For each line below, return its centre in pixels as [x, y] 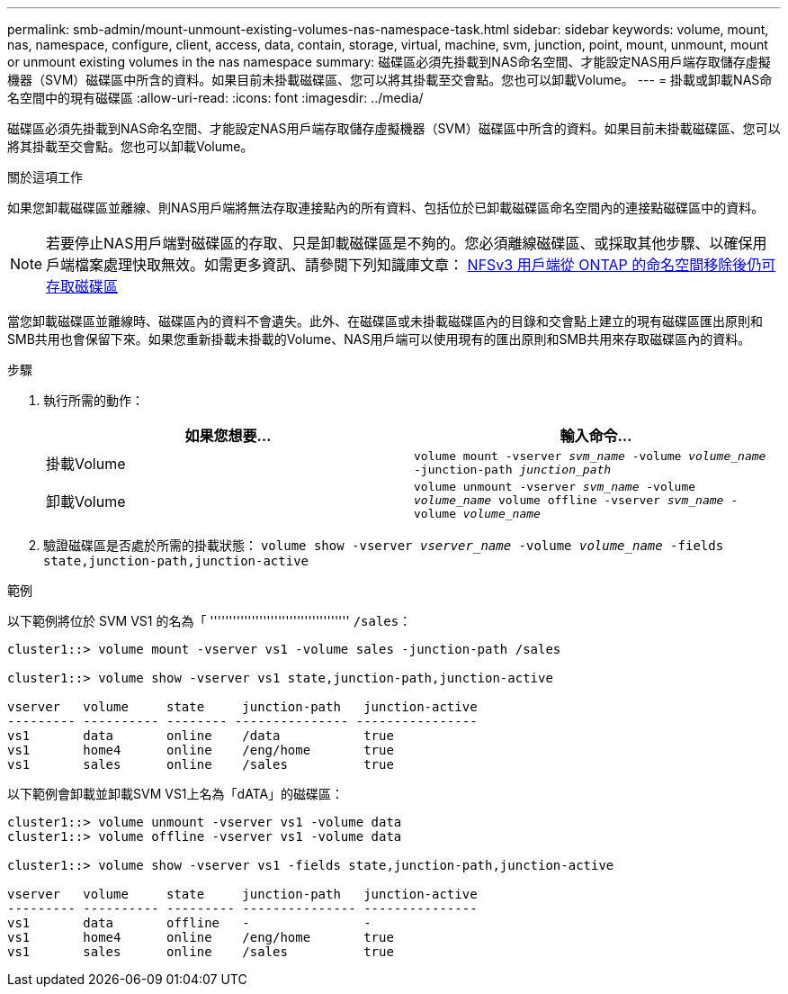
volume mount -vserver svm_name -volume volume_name [590, 456]
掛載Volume [86, 464]
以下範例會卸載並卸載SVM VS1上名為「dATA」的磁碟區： [176, 794]
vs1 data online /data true [201, 736]
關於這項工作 [45, 177]
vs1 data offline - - [189, 923]
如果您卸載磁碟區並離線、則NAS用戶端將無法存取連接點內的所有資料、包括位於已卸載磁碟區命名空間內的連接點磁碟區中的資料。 [386, 208]
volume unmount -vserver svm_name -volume [555, 487]
